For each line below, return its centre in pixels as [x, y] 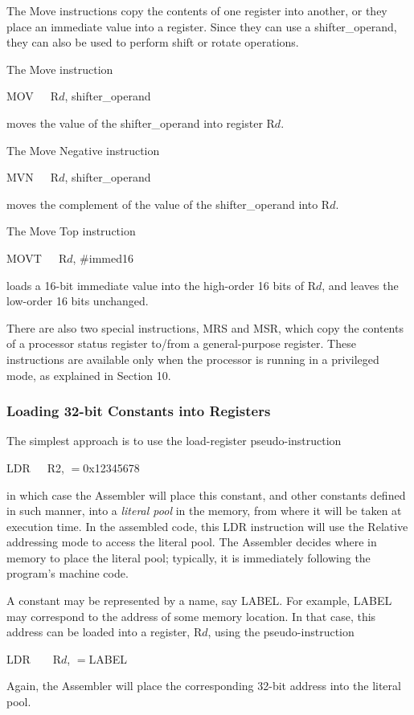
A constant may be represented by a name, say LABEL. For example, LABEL [199, 601]
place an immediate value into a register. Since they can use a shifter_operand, [202, 26]
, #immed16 [103, 257]
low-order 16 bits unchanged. [78, 301]
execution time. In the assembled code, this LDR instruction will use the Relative [207, 526]
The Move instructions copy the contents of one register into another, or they [197, 10]
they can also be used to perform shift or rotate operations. [153, 42]
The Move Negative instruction [83, 150]
